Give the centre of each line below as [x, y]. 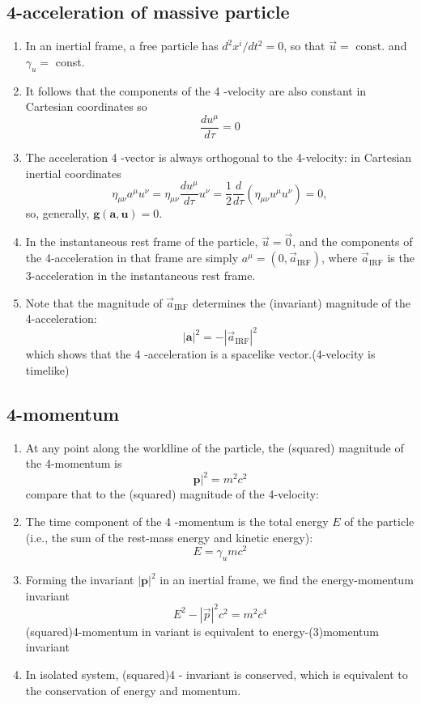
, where [339, 258]
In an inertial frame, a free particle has [122, 46]
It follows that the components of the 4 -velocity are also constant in [196, 90]
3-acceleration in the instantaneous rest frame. [140, 276]
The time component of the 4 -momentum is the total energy [177, 522]
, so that [304, 46]
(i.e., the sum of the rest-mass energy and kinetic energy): [169, 537]
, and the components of [353, 242]
